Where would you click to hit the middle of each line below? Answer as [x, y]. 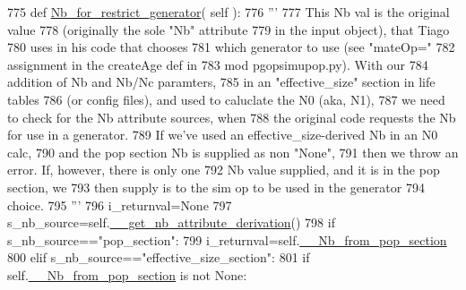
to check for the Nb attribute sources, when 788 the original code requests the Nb [232, 117]
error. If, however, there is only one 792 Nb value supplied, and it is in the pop [224, 170]
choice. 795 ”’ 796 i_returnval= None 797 [120, 205]
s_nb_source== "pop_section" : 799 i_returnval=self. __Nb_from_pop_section [227, 239]
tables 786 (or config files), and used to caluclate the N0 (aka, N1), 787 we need [226, 99]
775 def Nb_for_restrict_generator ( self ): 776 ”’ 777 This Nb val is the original [229, 12]
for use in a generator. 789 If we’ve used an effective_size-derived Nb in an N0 [223, 135]
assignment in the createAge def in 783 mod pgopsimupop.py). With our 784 [218, 64]
